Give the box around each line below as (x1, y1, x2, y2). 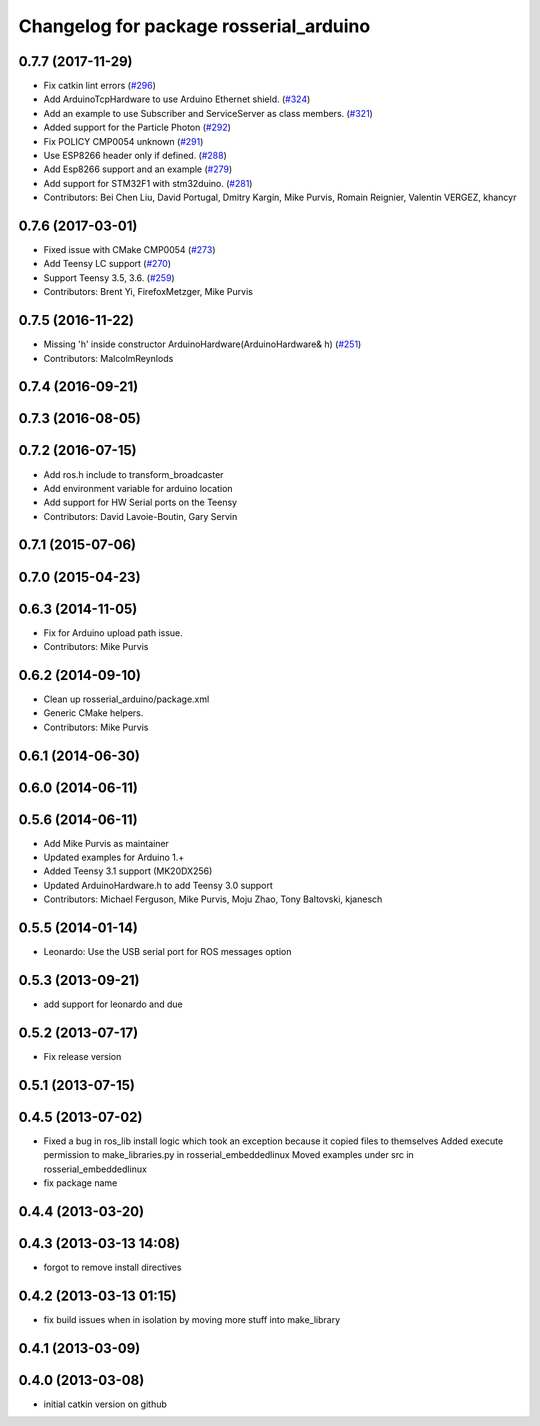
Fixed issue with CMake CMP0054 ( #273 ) (43, 244, 216, 256)
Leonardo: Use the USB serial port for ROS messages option (43, 946, 292, 958)
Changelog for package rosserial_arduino (18, 15, 371, 37)
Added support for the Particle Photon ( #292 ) (43, 121, 232, 134)
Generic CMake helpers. (43, 707, 144, 719)
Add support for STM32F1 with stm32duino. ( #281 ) (43, 177, 253, 189)
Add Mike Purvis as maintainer (43, 837, 170, 849)
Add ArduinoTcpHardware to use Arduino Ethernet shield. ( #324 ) (43, 93, 311, 105)
